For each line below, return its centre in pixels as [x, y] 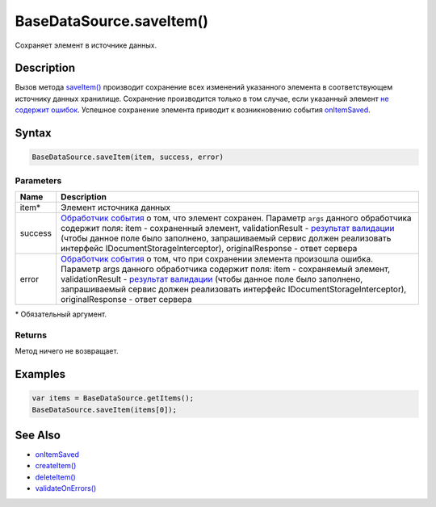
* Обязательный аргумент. [61, 314]
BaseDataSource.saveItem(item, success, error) [128, 157]
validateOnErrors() [66, 488]
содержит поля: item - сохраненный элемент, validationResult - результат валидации [228, 228]
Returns [31, 335]
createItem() [56, 466]
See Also [38, 435]
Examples [40, 374]
